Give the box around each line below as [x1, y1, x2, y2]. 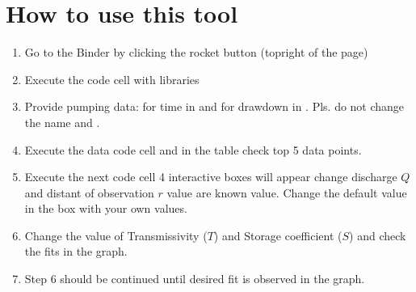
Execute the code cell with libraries [24, 70, 200, 87]
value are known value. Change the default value [166, 184, 407, 201]
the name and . [24, 113, 100, 130]
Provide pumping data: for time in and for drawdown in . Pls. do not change [24, 98, 405, 115]
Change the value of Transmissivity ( [24, 226, 208, 243]
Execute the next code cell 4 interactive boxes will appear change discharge [24, 168, 397, 185]
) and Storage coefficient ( [213, 226, 342, 243]
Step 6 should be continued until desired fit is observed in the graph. [24, 270, 365, 287]
